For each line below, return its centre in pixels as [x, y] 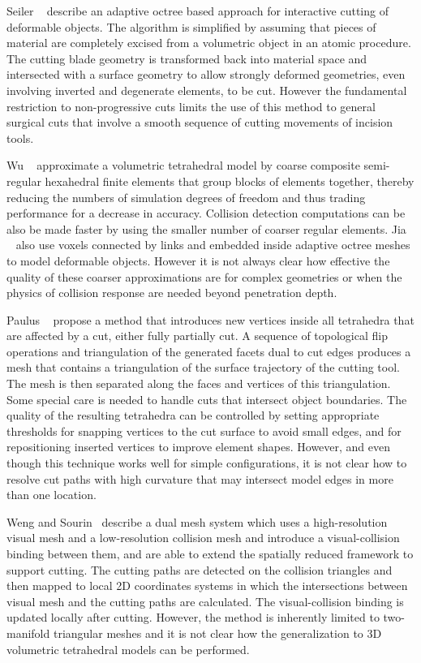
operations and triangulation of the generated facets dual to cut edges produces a [209, 351]
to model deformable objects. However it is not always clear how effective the [198, 260]
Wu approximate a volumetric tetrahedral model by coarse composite [183, 165]
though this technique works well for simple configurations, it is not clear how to [207, 463]
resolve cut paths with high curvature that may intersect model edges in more [200, 478]
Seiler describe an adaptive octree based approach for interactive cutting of [198, 11]
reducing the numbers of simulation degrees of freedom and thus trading [186, 197]
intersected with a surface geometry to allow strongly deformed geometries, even [206, 74]
